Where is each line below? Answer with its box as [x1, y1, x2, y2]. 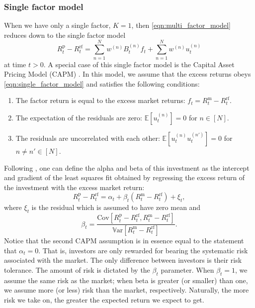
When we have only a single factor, [4, 20, 111, 30]
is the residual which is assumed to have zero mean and [31, 202, 201, 212]
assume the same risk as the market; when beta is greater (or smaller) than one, [4, 275, 248, 285]
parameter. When [161, 264, 214, 275]
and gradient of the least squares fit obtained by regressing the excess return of [4, 172, 245, 183]
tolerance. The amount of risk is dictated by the [4, 264, 150, 275]
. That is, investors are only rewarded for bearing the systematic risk [38, 245, 248, 255]
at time [4, 59, 26, 69]
